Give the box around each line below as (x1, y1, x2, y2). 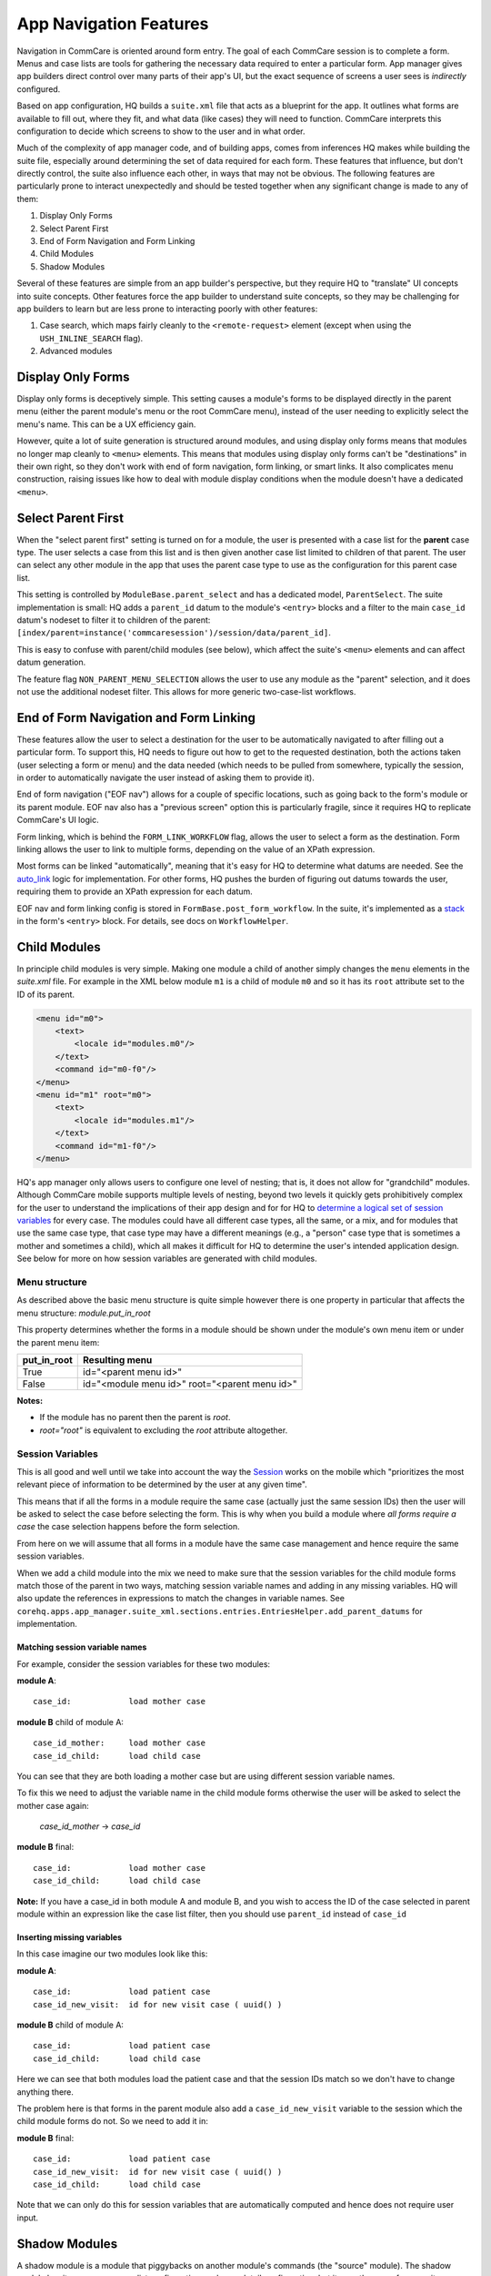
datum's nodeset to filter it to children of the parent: (16, 615, 211, 625)
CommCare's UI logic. (16, 815, 99, 826)
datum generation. (16, 656, 86, 668)
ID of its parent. (16, 989, 75, 1000)
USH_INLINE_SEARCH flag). (39, 332, 144, 343)
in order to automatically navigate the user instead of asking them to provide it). (16, 772, 316, 783)
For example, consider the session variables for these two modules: (16, 1658, 271, 1670)
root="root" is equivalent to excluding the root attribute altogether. (39, 1425, 288, 1436)
